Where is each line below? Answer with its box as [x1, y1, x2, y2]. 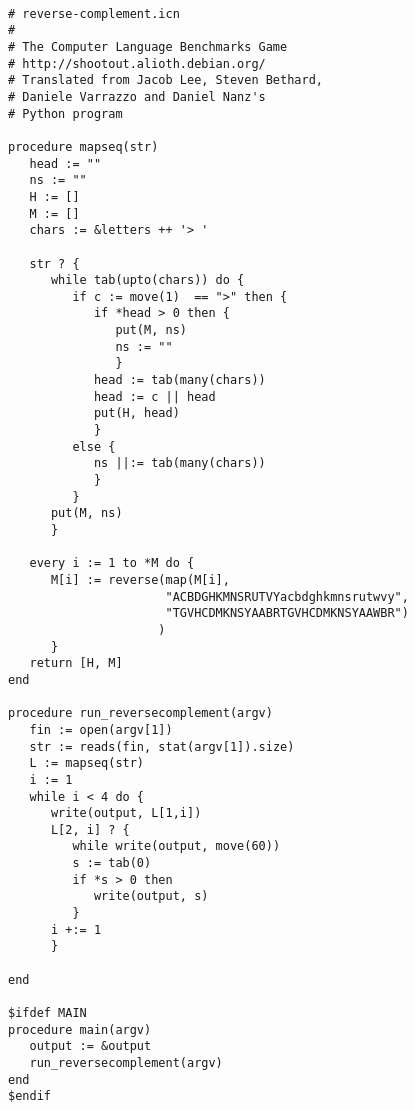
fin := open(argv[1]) [29, 722, 173, 737]
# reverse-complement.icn [8, 6, 180, 21]
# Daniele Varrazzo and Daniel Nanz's [8, 89, 266, 104]
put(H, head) [93, 406, 180, 421]
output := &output [29, 1039, 152, 1054]
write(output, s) [93, 889, 209, 904]
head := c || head [93, 389, 216, 404]
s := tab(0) [72, 856, 152, 871]
